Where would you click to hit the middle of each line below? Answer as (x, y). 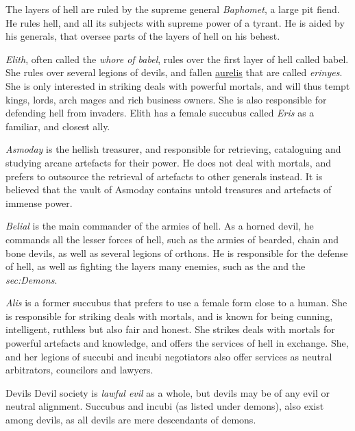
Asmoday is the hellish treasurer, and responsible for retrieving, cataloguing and (173, 149)
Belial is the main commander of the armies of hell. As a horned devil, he (160, 226)
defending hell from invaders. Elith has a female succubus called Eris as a (160, 113)
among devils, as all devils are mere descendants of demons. (131, 420)
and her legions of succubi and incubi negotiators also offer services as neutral (169, 356)
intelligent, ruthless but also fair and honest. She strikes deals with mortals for (170, 329)
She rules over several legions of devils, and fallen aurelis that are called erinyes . (174, 72)
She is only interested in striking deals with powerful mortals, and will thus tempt (178, 85)
